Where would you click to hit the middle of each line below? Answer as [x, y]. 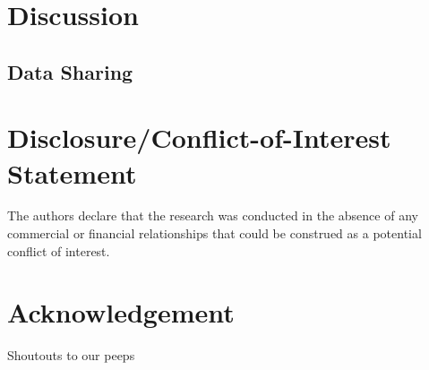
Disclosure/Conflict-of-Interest [199, 138]
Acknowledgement [121, 312]
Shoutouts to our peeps [71, 355]
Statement [72, 172]
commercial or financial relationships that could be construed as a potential [214, 233]
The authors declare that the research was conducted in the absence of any [213, 215]
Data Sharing [70, 71]
